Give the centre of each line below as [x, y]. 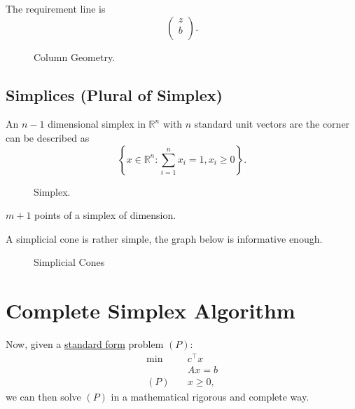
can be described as [48, 137]
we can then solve [43, 396]
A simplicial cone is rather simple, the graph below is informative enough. [164, 238]
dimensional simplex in [97, 124]
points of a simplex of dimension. [105, 215]
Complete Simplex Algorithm [151, 310]
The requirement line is [56, 8]
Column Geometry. [75, 56]
